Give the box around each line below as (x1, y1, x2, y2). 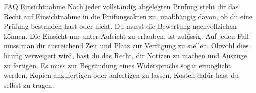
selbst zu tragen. (4, 79, 54, 90)
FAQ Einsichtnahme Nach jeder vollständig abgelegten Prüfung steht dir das (4, 1, 239, 11)
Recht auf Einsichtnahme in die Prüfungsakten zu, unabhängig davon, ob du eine (4, 11, 253, 21)
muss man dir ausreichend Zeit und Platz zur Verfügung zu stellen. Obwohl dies (4, 40, 249, 51)
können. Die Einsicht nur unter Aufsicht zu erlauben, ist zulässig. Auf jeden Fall (4, 30, 249, 41)
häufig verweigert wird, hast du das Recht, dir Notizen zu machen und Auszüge (4, 50, 247, 60)
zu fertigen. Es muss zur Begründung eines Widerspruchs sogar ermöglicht (4, 60, 231, 70)
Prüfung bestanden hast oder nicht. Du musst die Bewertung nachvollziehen (4, 21, 237, 31)
